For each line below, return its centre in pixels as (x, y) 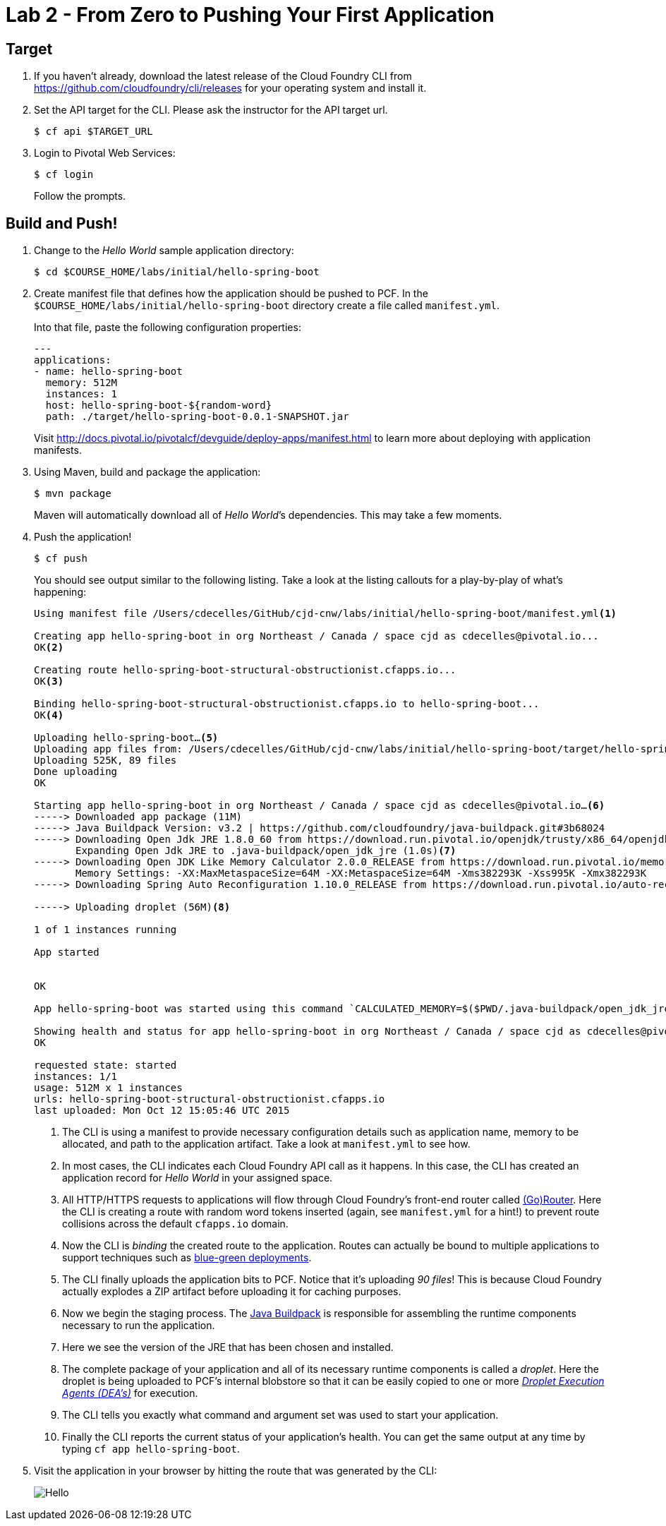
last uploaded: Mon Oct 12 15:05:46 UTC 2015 (162, 1111)
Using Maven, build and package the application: (147, 472)
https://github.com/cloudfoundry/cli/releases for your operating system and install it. (230, 88)
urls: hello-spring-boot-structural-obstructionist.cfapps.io (210, 1099)
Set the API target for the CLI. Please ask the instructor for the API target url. (211, 110)
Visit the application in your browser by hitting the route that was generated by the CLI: (236, 1471)
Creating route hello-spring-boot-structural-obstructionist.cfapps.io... (245, 670)
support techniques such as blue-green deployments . (187, 1258)
